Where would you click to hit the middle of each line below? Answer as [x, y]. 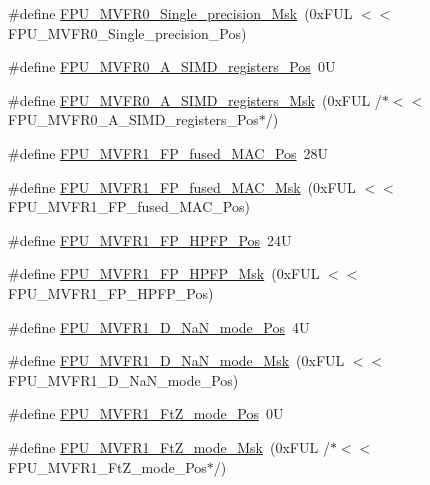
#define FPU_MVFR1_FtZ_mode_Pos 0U [146, 413]
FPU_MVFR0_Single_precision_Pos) [127, 32]
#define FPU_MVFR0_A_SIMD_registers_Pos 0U [172, 66]
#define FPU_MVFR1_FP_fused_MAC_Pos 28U [168, 152]
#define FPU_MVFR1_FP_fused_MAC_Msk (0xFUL [182, 186]
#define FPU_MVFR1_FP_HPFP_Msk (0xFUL [164, 273]
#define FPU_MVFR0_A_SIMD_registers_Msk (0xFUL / [195, 99]
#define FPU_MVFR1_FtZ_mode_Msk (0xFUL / [169, 446]
